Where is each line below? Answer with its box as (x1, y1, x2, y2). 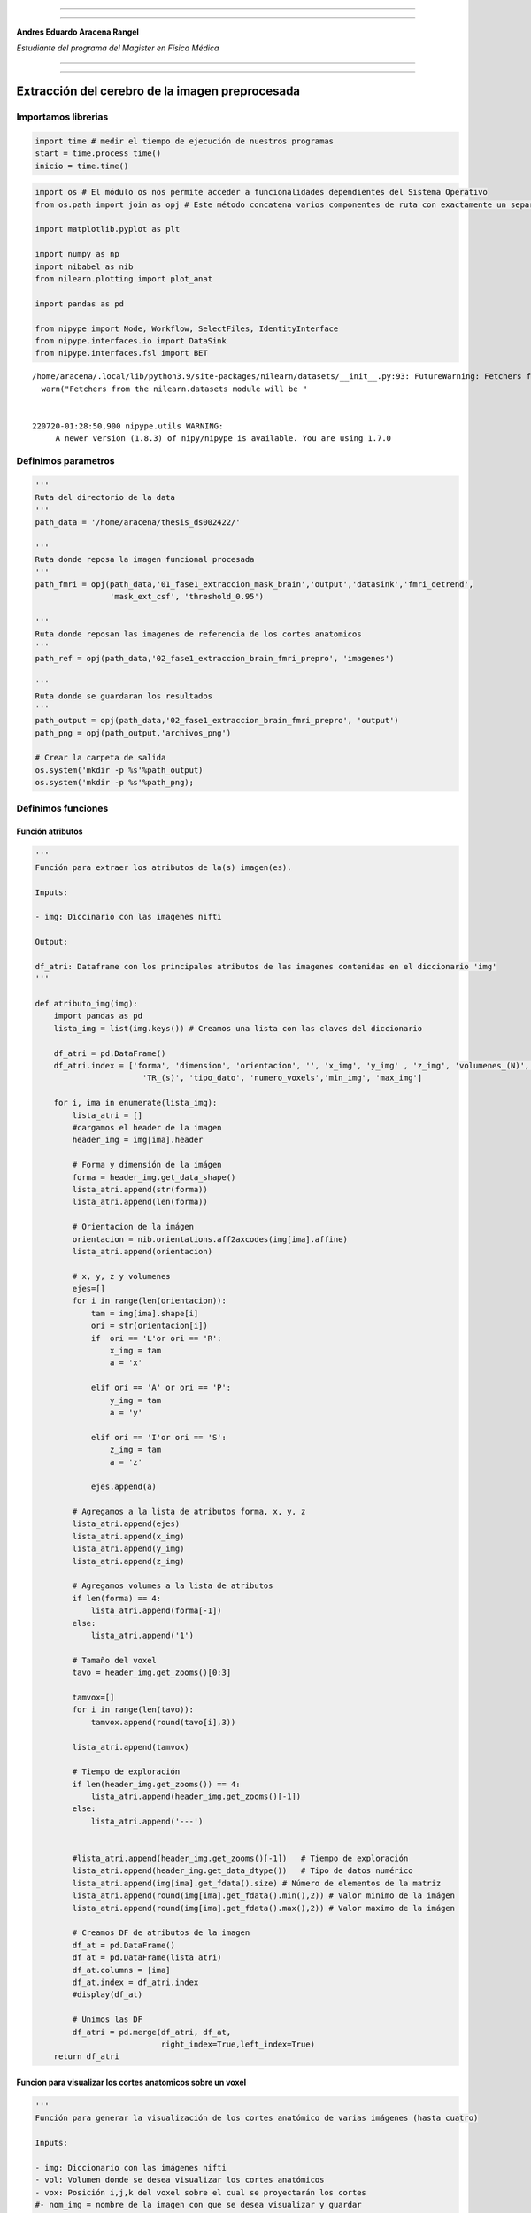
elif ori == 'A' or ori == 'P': (90, 1383, 232, 1393)
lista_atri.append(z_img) (72, 1556, 185, 1566)
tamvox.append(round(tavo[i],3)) (90, 1717, 236, 1727)
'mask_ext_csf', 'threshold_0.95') (109, 591, 265, 602)
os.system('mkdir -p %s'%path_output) (35, 765, 204, 775)
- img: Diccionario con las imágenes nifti (35, 2163, 227, 2172)
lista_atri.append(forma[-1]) (90, 1606, 222, 1615)
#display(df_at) (72, 1990, 143, 2000)
